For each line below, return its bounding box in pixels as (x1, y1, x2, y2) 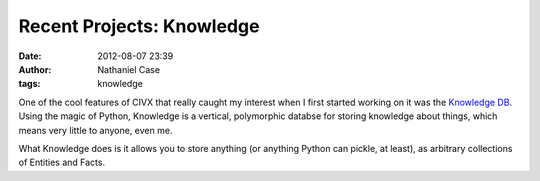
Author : (18, 63, 52, 75)
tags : (18, 78, 41, 90)
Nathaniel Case (97, 63, 160, 75)
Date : (18, 50, 42, 62)
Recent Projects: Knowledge (18, 15, 260, 37)
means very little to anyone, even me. (18, 124, 173, 136)
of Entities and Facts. (18, 156, 105, 169)
